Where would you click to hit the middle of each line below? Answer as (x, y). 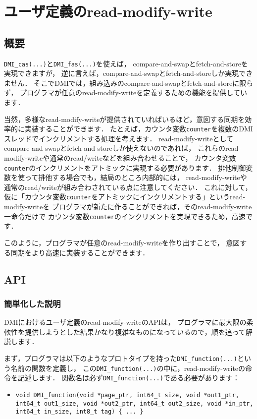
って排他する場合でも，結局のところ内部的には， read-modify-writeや (136, 177)
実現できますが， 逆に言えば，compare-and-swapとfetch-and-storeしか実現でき (128, 73)
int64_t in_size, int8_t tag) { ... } (79, 412)
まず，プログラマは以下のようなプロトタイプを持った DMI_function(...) (121, 358)
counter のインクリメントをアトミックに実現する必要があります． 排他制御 (125, 167)
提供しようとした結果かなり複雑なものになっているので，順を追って (135, 331)
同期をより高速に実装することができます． (80, 252)
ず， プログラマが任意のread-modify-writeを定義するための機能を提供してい (126, 92)
